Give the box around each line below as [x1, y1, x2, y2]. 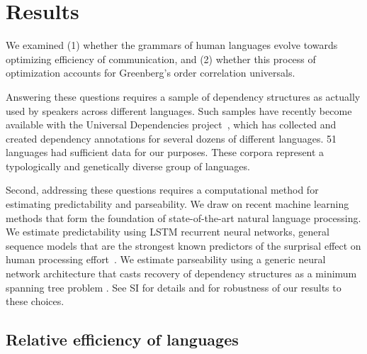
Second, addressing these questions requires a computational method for [6, 182, 319, 197]
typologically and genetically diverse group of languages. [6, 158, 250, 173]
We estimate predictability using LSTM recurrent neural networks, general [6, 224, 329, 239]
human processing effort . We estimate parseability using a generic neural [6, 252, 326, 267]
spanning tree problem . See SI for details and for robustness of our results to [6, 280, 341, 294]
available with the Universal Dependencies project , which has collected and [6, 117, 337, 132]
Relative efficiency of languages [6, 328, 239, 350]
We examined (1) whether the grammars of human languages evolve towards [6, 38, 338, 52]
